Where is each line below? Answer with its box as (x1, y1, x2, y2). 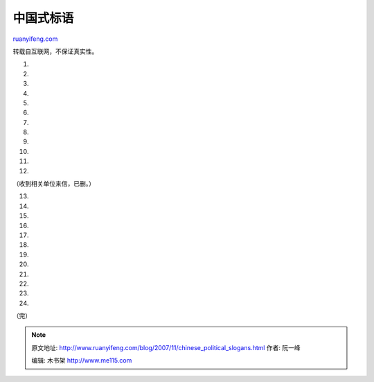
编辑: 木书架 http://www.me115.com (31, 356, 132, 365)
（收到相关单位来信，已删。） (12, 180, 95, 188)
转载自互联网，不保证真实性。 (12, 47, 98, 55)
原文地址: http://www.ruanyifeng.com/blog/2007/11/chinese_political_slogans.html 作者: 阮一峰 (31, 343, 301, 351)
